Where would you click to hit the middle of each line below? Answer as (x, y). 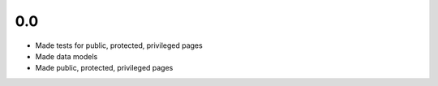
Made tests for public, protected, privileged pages (119, 45)
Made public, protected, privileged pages (104, 68)
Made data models (67, 56)
